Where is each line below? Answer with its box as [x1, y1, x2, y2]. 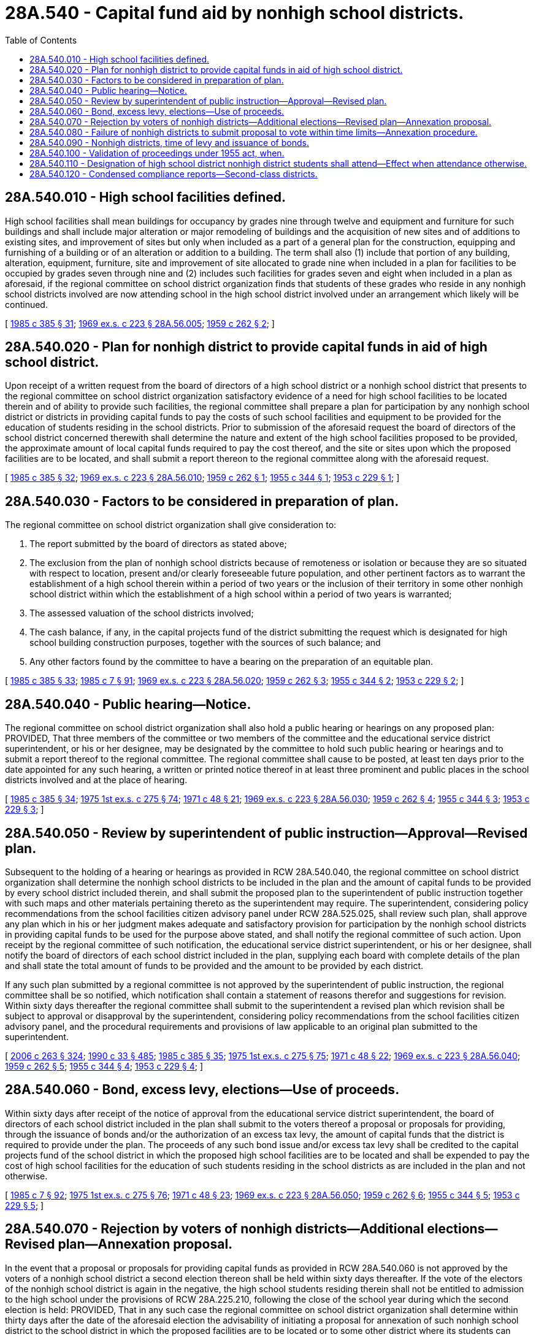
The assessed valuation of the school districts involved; [29, 608, 254, 619]
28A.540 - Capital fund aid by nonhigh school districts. [5, 2, 464, 23]
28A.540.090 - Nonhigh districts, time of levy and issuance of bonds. [29, 137, 309, 148]
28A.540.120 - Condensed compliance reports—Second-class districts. [29, 168, 318, 179]
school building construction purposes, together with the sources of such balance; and [29, 637, 381, 648]
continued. [5, 299, 48, 310]
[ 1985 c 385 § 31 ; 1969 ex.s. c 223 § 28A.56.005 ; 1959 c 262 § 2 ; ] [5, 318, 275, 329]
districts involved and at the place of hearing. [5, 775, 188, 786]
